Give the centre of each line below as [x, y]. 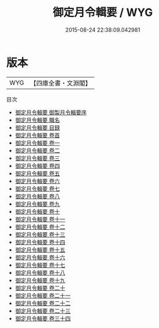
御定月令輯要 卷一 [37, 143]
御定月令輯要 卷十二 [40, 227]
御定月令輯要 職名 [37, 120]
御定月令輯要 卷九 [37, 204]
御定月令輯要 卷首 [37, 135]
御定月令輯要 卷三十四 [43, 318]
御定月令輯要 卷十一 [40, 219]
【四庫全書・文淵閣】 [61, 83]
